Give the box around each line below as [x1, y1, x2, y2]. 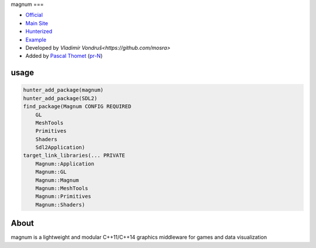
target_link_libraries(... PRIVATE [23, 152, 125, 159]
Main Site [25, 19, 49, 26]
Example [25, 36, 47, 43]
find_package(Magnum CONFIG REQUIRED [23, 103, 132, 110]
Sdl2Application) [35, 144, 85, 151]
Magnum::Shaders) [35, 201, 85, 208]
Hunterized [25, 28, 53, 35]
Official [25, 12, 43, 19]
